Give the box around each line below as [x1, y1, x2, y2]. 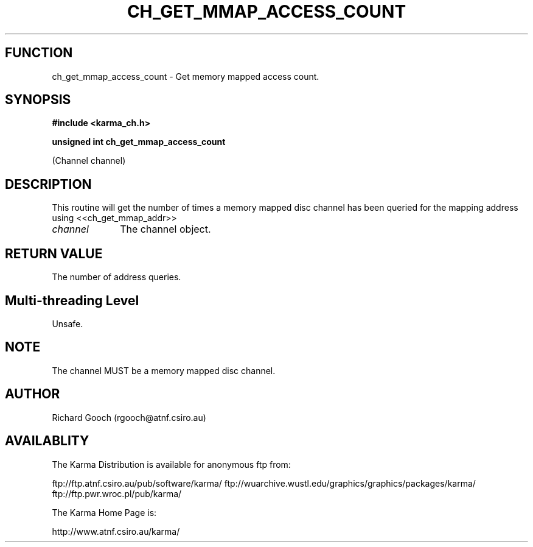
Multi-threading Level [5, 292, 139, 308]
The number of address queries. [52, 272, 181, 283]
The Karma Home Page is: [52, 507, 157, 518]
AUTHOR [5, 386, 60, 402]
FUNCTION [5, 45, 73, 61]
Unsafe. [52, 318, 83, 329]
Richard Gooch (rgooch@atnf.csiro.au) [52, 412, 206, 423]
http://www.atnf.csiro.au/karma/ [52, 526, 180, 537]
